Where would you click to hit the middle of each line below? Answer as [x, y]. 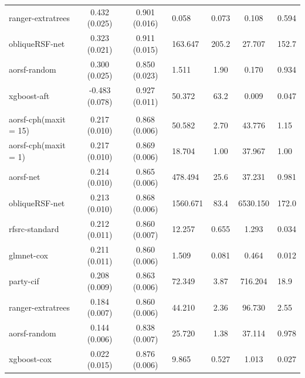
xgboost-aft [29, 95]
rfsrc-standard [34, 229]
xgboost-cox [30, 359]
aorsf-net [25, 177]
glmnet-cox [28, 255]
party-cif [24, 281]
